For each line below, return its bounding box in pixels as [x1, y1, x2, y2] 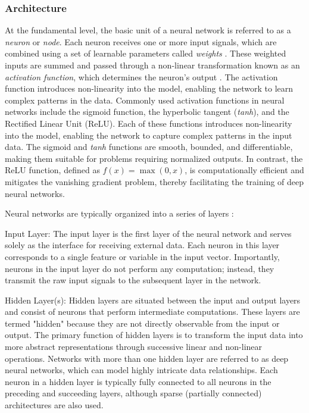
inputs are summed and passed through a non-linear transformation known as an [5, 59, 300, 71]
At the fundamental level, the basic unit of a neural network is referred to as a [5, 24, 291, 36]
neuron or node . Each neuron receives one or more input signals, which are [5, 35, 277, 48]
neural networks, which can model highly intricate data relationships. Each [5, 364, 278, 376]
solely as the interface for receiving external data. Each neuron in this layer [5, 239, 280, 251]
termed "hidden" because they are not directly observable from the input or [5, 317, 280, 329]
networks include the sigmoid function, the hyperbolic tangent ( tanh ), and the [5, 105, 289, 118]
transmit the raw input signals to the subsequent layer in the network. [5, 274, 261, 286]
